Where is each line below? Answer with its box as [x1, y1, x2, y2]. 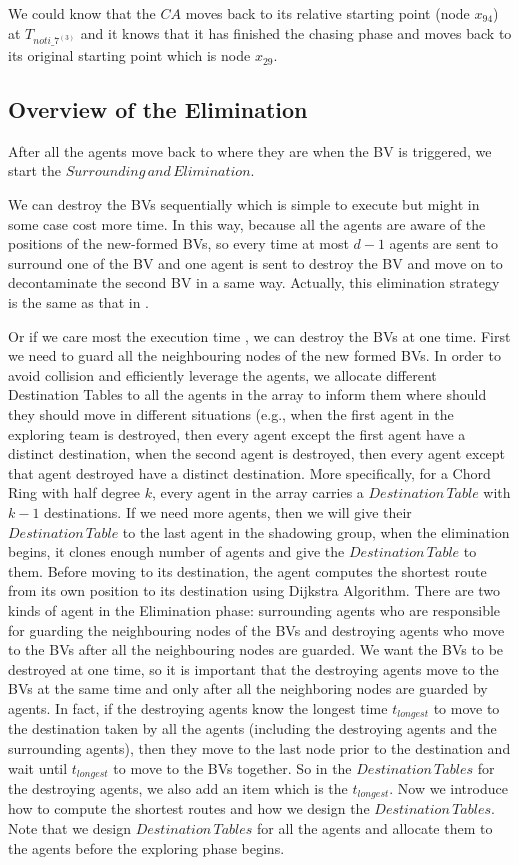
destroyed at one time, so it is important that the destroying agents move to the [8, 658, 499, 679]
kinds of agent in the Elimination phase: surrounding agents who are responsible [8, 599, 501, 620]
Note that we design [8, 818, 131, 839]
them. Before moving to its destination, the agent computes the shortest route [8, 560, 487, 581]
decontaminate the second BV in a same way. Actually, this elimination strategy [8, 272, 500, 293]
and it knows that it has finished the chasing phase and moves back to [80, 22, 512, 43]
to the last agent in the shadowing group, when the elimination [122, 521, 510, 542]
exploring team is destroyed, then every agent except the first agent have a [8, 423, 466, 444]
